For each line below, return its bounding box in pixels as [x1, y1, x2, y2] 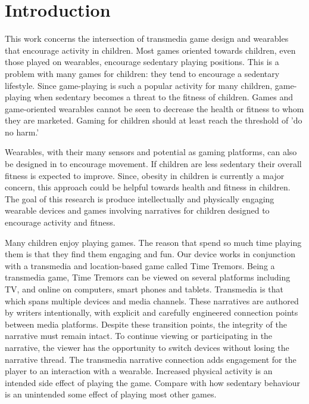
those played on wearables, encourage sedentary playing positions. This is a [5, 55, 279, 68]
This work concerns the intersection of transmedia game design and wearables [5, 32, 289, 45]
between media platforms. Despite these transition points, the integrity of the [5, 317, 287, 330]
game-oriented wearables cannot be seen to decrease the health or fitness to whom [5, 102, 304, 115]
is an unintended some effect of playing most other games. [5, 388, 217, 400]
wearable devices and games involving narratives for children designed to [5, 204, 270, 217]
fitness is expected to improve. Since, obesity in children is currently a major [5, 169, 285, 181]
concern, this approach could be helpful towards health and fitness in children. [5, 181, 291, 193]
